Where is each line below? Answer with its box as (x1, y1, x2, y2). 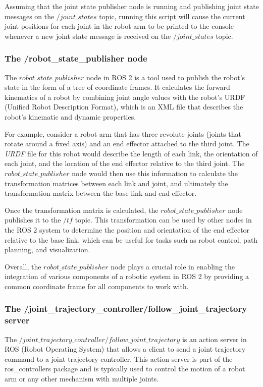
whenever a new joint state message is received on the (5, 30, 171, 41)
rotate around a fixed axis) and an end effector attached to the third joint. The (5, 138, 249, 149)
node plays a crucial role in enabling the (111, 261, 235, 271)
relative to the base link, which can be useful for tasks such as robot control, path (5, 234, 258, 245)
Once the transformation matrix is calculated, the (5, 204, 159, 215)
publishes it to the (5, 214, 61, 225)
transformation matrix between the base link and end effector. (5, 188, 197, 198)
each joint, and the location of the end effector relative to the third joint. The (5, 158, 245, 169)
